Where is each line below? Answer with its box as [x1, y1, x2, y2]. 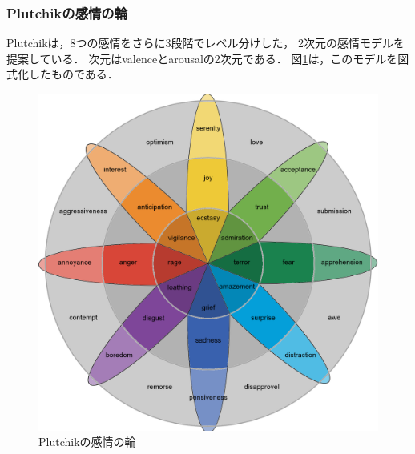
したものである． [28, 66, 119, 82]
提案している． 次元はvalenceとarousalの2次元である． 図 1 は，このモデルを [6, 50, 398, 66]
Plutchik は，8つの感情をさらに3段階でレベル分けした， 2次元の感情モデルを [6, 34, 405, 51]
